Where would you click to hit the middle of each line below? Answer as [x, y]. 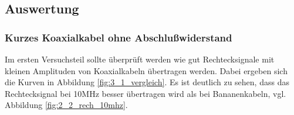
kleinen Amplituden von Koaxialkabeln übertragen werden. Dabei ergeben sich [146, 70]
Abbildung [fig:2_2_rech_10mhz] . [66, 105]
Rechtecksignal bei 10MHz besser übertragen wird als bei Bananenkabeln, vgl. [146, 93]
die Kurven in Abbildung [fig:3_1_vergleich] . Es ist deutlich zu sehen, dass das [147, 82]
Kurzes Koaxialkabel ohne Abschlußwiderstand [119, 37]
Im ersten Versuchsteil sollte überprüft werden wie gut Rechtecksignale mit [140, 59]
